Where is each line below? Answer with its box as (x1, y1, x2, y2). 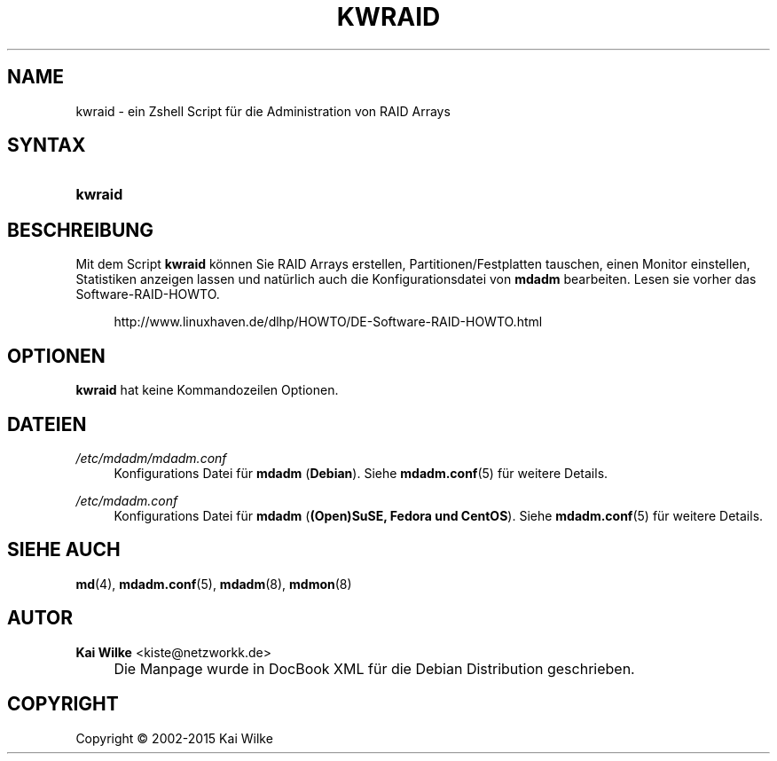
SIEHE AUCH (7, 538, 121, 561)
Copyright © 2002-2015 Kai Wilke (75, 730, 273, 746)
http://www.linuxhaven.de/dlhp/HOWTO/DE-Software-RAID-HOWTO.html (114, 314, 543, 330)
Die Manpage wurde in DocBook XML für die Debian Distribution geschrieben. (114, 659, 635, 678)
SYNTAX (7, 134, 86, 157)
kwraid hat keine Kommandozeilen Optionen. (75, 382, 339, 398)
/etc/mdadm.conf (75, 492, 178, 508)
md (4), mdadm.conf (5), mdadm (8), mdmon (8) (75, 576, 352, 592)
